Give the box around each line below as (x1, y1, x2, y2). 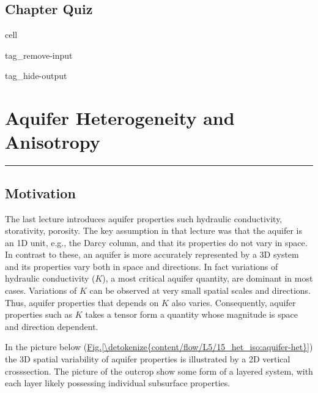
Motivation (5, 183, 76, 202)
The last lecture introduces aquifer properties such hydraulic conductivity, (5, 212, 283, 225)
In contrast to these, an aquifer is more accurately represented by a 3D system (5, 248, 299, 261)
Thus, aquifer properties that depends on (5, 296, 159, 309)
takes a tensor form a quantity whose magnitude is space (85, 308, 298, 321)
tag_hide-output (5, 69, 67, 82)
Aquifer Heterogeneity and (5, 105, 235, 130)
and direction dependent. (5, 320, 98, 332)
